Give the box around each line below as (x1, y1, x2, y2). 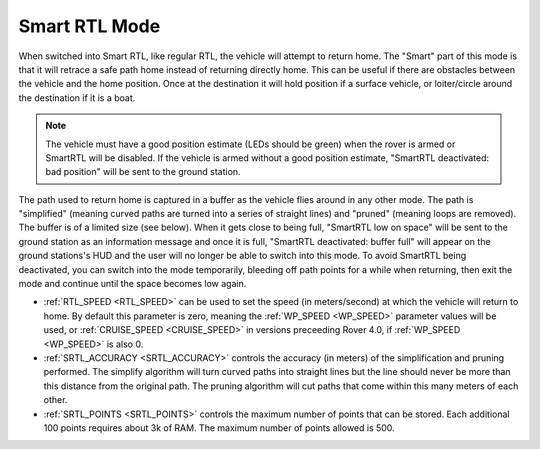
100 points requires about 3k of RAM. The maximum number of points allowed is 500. (43, 421, 395, 434)
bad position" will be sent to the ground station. (45, 166, 241, 178)
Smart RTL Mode (18, 15, 161, 37)
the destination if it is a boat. (18, 91, 136, 104)
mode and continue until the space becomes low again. (18, 278, 247, 290)
